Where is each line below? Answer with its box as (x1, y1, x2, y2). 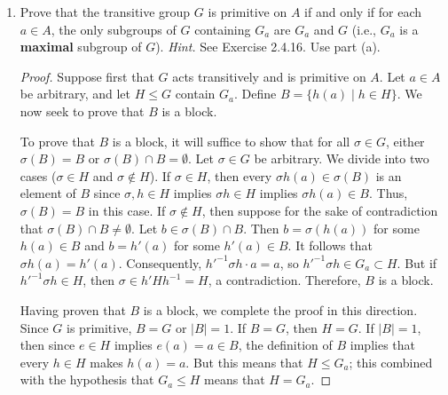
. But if (397, 253, 437, 272)
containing (194, 20, 251, 38)
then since (20, 336, 75, 354)
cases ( (20, 166, 57, 185)
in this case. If (88, 201, 166, 219)
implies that (350, 336, 415, 354)
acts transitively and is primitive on (172, 67, 366, 85)
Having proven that (20, 300, 126, 319)
